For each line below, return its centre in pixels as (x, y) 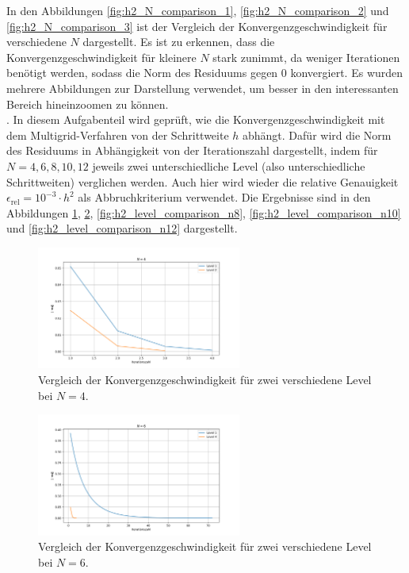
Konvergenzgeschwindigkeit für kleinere (101, 57)
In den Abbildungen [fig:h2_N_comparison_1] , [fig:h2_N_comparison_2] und (198, 10)
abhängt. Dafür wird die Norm (317, 135)
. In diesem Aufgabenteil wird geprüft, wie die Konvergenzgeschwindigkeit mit (196, 119)
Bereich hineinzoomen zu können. (88, 104)
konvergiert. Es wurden (347, 73)
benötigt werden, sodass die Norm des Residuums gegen (142, 73)
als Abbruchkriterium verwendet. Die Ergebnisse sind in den (224, 197)
